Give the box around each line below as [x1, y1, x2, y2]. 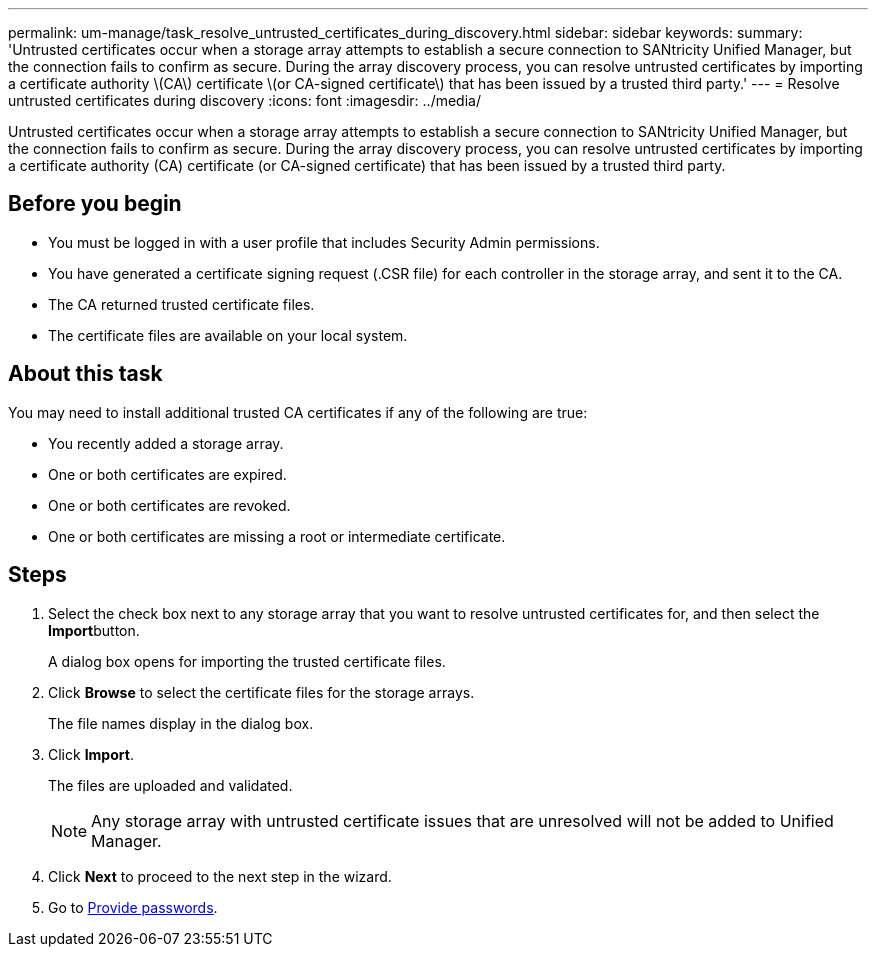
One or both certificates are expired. [48, 465, 287, 483]
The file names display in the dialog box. [48, 714, 314, 732]
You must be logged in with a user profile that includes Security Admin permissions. [48, 233, 600, 251]
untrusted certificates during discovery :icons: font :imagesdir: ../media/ [8, 92, 481, 109]
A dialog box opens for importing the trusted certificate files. [48, 652, 446, 670]
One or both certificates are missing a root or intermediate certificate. [48, 527, 506, 545]
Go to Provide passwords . [48, 898, 218, 916]
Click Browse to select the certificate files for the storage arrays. [48, 683, 475, 701]
